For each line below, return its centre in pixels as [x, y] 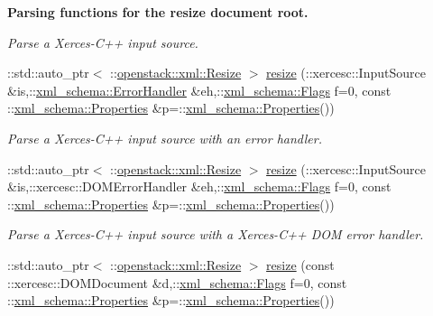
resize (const [300, 264]
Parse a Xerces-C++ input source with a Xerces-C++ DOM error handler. [216, 234]
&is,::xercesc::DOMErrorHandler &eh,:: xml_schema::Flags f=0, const [199, 186]
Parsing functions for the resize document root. [158, 12]
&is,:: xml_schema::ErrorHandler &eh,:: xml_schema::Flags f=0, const [199, 90]
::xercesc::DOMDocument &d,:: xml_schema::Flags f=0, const [177, 282]
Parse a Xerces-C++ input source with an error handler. [165, 138]
